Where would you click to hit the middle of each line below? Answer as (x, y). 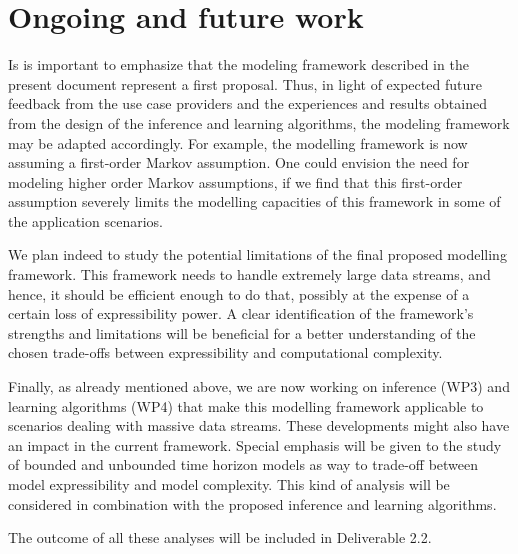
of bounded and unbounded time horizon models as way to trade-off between (243, 464)
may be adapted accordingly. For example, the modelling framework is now (238, 142)
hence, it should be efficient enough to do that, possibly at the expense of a (239, 293)
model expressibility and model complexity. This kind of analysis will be (229, 484)
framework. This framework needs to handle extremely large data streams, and (249, 274)
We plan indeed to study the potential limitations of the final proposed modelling (257, 254)
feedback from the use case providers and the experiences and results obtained (247, 103)
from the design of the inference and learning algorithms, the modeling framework (259, 122)
